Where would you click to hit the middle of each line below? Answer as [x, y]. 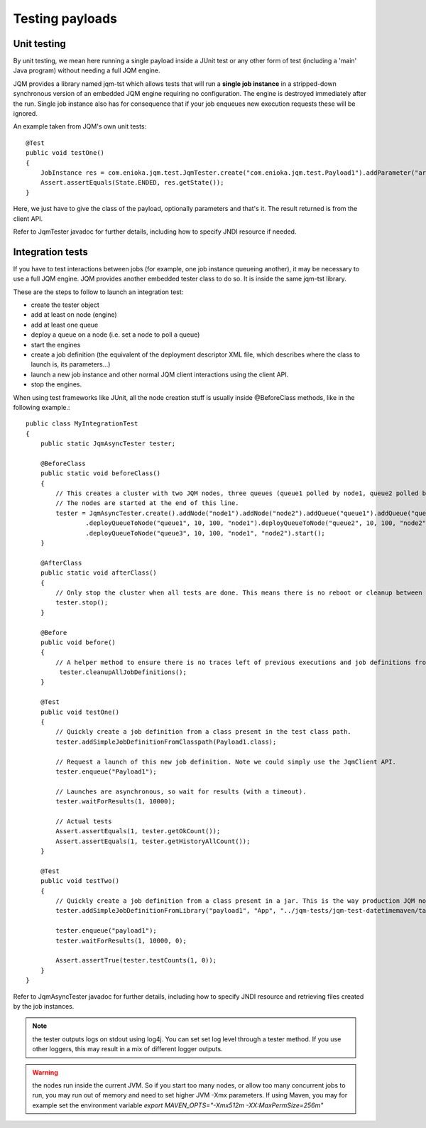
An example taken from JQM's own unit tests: [80, 126]
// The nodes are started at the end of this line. [147, 503]
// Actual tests [84, 821]
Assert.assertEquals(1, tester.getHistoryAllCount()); [153, 841]
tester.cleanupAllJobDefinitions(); [123, 672]
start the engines [56, 345]
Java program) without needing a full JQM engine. [87, 70]
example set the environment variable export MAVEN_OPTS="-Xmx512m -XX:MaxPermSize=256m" [178, 1105]
